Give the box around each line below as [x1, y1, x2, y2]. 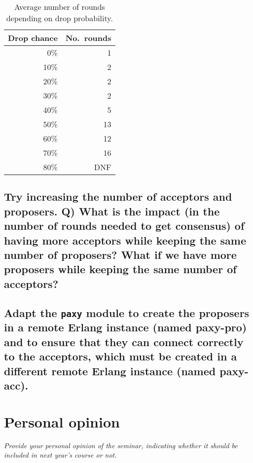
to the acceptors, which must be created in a [4, 349, 237, 364]
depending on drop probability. [6, 12, 113, 24]
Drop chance [8, 32, 58, 43]
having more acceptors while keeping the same [4, 232, 247, 248]
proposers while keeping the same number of [4, 261, 237, 277]
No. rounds [65, 32, 111, 43]
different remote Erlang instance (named [4, 363, 216, 378]
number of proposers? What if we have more [4, 247, 237, 262]
